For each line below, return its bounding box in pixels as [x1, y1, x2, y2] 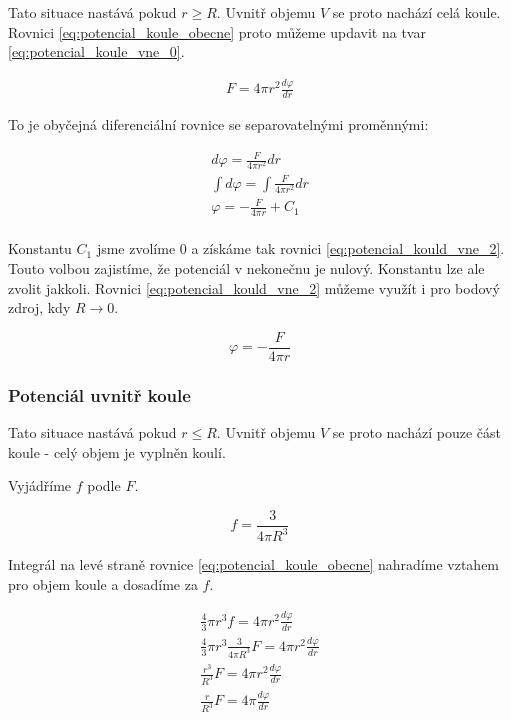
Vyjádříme [8, 475, 72, 496]
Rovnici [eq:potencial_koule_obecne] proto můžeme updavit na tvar [8, 21, 426, 42]
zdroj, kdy [8, 297, 71, 318]
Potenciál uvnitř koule [8, 382, 191, 407]
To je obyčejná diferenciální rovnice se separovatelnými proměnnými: [8, 113, 429, 134]
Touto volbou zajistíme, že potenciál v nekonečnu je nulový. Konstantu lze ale [8, 257, 485, 278]
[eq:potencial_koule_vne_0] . [8, 41, 185, 62]
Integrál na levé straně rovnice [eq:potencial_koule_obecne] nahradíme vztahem [8, 554, 500, 575]
